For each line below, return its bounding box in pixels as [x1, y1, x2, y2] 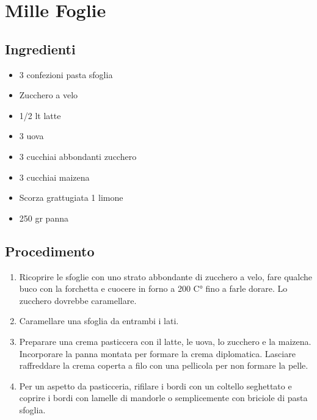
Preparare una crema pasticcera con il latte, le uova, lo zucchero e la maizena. [19, 335, 312, 347]
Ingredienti [5, 39, 76, 58]
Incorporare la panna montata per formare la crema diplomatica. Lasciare [19, 347, 296, 360]
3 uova [19, 129, 44, 142]
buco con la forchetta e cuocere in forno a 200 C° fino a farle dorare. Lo [19, 282, 288, 295]
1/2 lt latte [19, 109, 61, 121]
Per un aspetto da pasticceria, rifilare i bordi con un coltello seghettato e [19, 379, 292, 392]
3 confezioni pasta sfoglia [19, 68, 113, 81]
